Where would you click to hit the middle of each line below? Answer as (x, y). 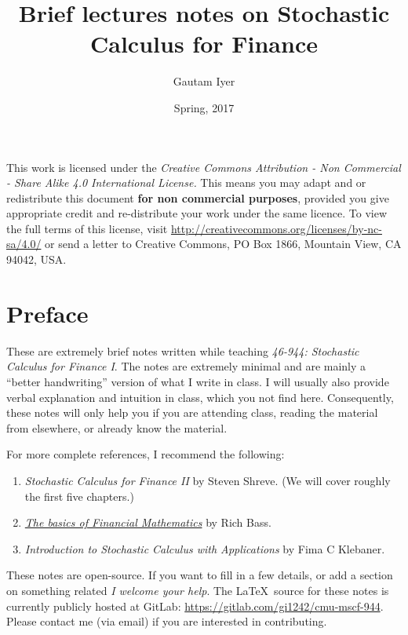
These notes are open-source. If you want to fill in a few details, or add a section (200, 575)
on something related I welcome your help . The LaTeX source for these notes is (198, 590)
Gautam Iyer (204, 81)
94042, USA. (36, 259)
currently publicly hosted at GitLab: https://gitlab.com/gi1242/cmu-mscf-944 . (195, 606)
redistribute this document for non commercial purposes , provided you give (198, 197)
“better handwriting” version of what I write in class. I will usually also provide (198, 381)
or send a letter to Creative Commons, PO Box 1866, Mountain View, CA (223, 244)
